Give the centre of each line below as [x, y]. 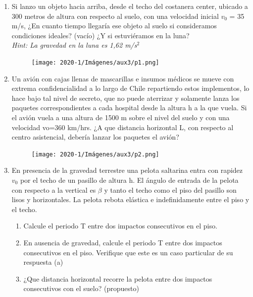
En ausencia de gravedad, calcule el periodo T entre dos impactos [123, 242]
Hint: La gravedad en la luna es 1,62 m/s [74, 45]
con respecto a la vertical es [54, 189]
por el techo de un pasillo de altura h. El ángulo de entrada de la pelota [129, 180]
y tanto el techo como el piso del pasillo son [170, 189]
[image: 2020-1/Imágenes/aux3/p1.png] [95, 62]
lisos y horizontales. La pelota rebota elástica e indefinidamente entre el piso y [130, 199]
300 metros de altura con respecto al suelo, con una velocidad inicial [115, 16]
